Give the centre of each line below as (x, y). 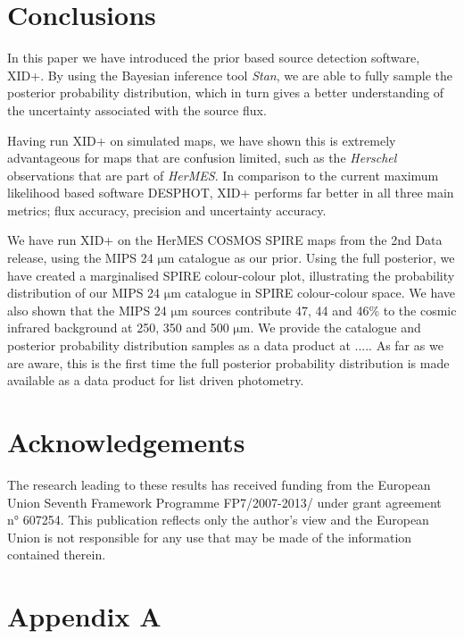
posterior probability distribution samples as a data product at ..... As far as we (225, 345)
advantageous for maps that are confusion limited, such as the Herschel (202, 158)
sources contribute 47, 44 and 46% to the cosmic (324, 310)
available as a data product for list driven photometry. (156, 380)
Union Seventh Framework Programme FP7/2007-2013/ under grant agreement (224, 502)
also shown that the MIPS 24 (87, 310)
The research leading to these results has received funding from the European (219, 484)
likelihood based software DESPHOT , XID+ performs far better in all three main (231, 193)
